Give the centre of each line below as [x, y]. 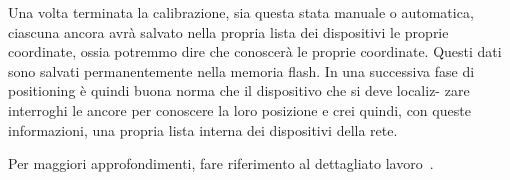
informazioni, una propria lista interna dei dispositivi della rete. [203, 129]
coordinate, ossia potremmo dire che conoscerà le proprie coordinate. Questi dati [255, 51]
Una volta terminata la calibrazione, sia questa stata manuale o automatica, [241, 12]
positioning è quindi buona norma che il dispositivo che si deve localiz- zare [239, 90]
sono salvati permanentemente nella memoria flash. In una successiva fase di [241, 70]
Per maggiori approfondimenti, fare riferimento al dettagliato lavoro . [221, 163]
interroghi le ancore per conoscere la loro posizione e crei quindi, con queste [239, 109]
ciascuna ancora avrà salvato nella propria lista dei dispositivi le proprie [228, 31]
